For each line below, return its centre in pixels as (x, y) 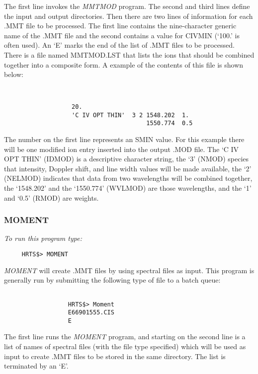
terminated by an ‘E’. (36, 366)
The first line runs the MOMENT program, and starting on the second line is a (125, 337)
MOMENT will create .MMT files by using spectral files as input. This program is (129, 270)
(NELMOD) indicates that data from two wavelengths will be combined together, (128, 178)
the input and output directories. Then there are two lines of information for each (129, 16)
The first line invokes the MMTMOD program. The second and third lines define (127, 6)
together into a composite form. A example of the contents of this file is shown (124, 64)
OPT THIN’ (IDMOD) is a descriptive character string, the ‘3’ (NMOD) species (127, 159)
